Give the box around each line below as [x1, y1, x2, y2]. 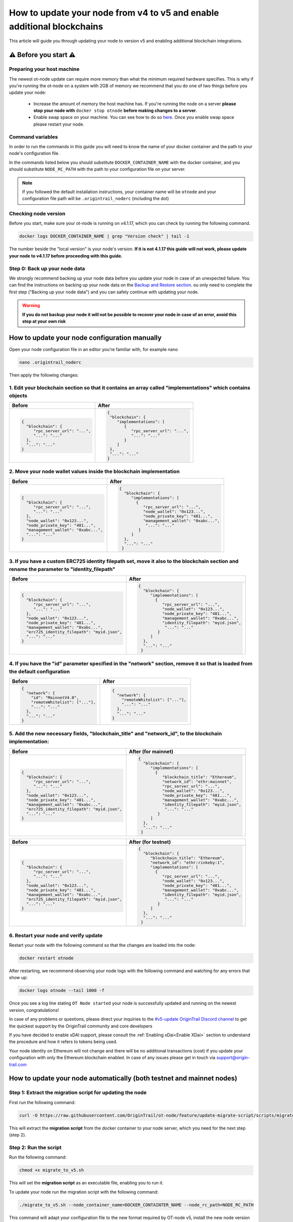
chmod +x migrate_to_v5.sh [19, 1167, 84, 1173]
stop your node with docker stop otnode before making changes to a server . [33, 108, 197, 113]
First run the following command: [9, 1099, 76, 1105]
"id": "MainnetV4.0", [31, 695, 79, 700]
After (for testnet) [128, 838, 171, 845]
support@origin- [216, 1055, 250, 1061]
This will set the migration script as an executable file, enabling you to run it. [9, 1180, 164, 1186]
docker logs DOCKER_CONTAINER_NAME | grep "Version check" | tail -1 [19, 234, 189, 239]
